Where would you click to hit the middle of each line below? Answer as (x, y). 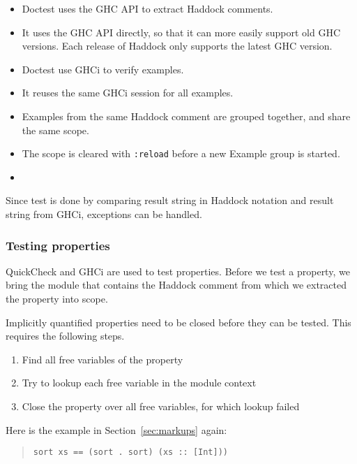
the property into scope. (57, 298)
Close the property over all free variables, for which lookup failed (161, 406)
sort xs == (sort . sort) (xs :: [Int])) (130, 452)
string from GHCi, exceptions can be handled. (104, 214)
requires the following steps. (65, 336)
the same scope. (55, 130)
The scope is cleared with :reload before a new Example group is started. (181, 153)
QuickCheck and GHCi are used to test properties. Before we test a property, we (178, 271)
